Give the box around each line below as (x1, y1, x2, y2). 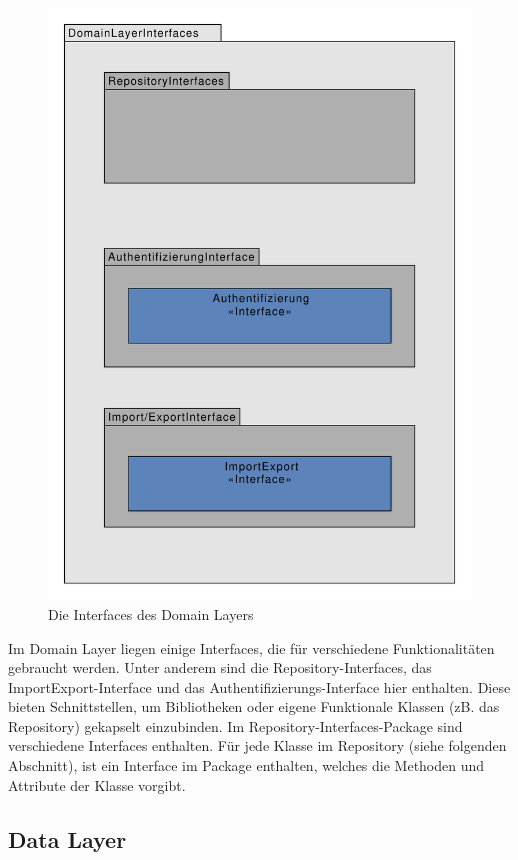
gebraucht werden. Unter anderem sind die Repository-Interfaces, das (8, 657, 432, 678)
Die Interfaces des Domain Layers (48, 603, 254, 624)
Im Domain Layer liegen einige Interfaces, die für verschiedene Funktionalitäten (8, 637, 495, 658)
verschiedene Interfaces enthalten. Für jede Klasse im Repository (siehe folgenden (8, 735, 507, 756)
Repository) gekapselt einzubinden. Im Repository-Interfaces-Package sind (8, 715, 463, 736)
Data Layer (8, 823, 127, 854)
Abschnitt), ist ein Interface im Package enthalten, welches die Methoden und (8, 755, 485, 776)
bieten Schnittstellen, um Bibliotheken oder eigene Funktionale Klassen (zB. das (8, 696, 500, 717)
